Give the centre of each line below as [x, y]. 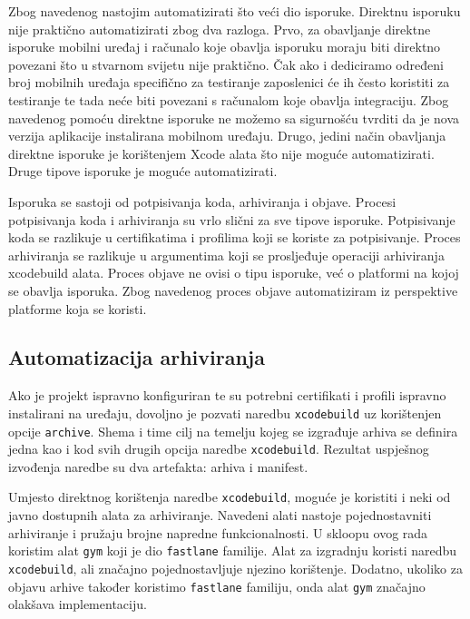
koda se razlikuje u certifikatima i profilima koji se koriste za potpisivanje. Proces [235, 237]
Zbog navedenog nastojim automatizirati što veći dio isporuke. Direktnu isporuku [235, 11]
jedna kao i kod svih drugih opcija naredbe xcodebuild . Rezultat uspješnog [219, 449]
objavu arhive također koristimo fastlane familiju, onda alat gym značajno [217, 586]
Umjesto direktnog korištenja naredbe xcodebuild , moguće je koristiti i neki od [230, 497]
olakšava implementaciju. [78, 604]
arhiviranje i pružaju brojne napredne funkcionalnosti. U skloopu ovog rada [218, 532]
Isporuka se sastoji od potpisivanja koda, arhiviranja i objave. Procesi [202, 201]
